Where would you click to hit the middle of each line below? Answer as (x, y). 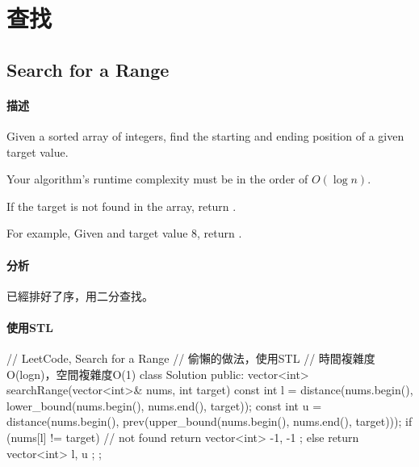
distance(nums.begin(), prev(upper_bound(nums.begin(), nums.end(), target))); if (209, 421)
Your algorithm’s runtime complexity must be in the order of (157, 179)
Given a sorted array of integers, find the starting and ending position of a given (205, 135)
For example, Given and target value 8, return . (124, 233)
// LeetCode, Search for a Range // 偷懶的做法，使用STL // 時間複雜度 (191, 358)
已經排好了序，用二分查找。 (80, 295)
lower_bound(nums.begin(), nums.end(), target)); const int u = (164, 405)
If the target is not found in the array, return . (122, 206)
